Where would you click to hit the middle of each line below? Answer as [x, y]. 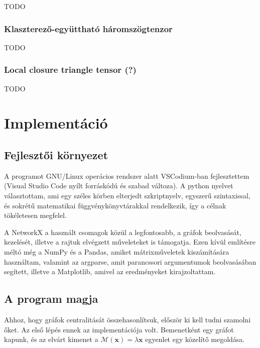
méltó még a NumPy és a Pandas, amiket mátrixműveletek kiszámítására [117, 251]
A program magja [51, 299]
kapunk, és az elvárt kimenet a [51, 339]
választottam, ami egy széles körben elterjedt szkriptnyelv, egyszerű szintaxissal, [127, 195]
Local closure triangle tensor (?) [70, 70]
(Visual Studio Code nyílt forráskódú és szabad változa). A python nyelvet [119, 186]
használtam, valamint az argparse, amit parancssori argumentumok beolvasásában [130, 261]
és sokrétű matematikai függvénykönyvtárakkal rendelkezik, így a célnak [115, 205]
